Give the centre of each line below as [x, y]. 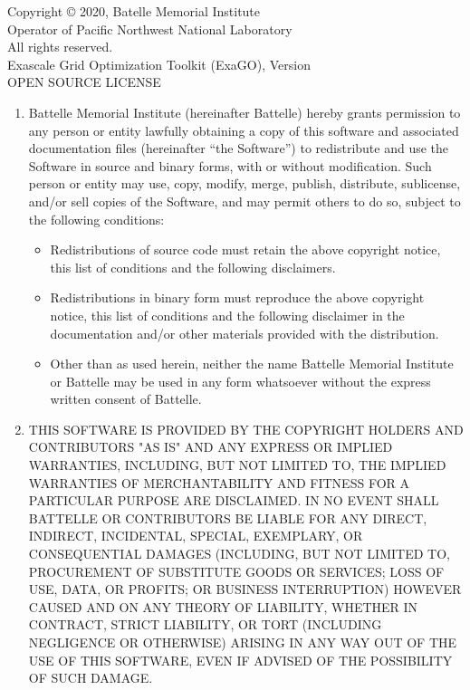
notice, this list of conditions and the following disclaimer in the [227, 315]
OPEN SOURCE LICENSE [84, 82]
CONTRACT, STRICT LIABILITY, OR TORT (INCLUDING [205, 624]
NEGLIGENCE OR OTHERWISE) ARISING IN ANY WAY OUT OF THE [243, 642]
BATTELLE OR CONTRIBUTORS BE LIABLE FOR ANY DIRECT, [228, 517]
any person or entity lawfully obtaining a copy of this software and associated [244, 130]
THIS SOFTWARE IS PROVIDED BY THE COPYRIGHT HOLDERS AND [246, 429]
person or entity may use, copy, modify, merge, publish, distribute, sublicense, [245, 183]
